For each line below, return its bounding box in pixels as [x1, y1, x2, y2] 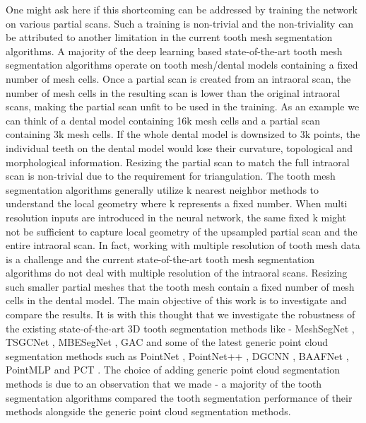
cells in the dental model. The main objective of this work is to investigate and [6, 293, 347, 308]
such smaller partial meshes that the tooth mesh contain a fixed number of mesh [6, 279, 355, 294]
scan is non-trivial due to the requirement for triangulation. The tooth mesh [6, 168, 336, 183]
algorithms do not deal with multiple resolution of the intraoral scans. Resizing [6, 265, 348, 280]
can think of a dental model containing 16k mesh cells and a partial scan [6, 112, 321, 127]
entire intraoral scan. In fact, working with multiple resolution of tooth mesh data [6, 238, 360, 253]
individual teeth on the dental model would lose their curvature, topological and [6, 140, 353, 155]
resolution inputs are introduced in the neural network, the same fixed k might [6, 209, 346, 224]
